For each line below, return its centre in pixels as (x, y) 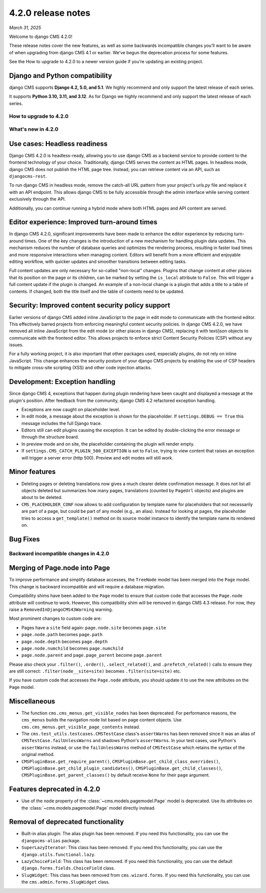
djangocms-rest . (28, 176)
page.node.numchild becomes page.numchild (72, 648)
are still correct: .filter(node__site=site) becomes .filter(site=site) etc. (95, 671)
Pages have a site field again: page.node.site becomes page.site (94, 627)
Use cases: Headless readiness (58, 144)
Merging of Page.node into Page (60, 568)
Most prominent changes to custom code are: (55, 618)
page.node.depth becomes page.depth (65, 642)
